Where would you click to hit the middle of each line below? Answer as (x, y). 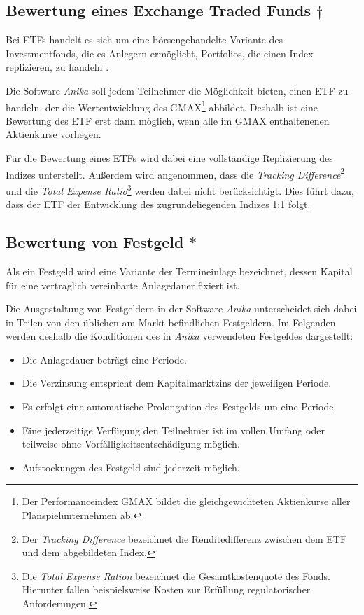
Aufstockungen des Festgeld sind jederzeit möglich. (131, 467)
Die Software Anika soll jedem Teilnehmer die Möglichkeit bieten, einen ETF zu (177, 90)
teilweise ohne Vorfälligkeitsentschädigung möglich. (131, 444)
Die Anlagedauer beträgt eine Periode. (104, 359)
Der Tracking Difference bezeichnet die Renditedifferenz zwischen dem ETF (184, 538)
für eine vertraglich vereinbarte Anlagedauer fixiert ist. (123, 285)
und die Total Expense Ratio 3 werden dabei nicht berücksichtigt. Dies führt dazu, (180, 189)
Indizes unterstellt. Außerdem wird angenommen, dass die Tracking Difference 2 (175, 173)
